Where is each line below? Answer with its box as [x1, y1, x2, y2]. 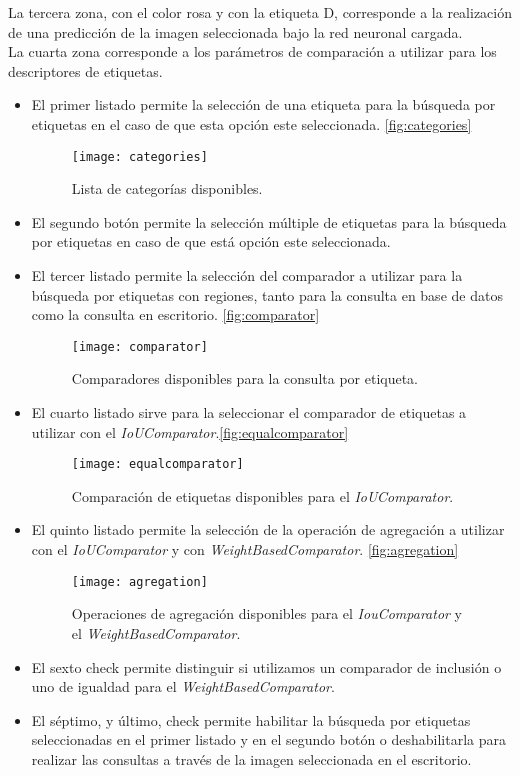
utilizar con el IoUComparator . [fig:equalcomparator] [31, 421, 349, 442]
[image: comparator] [71, 339, 208, 354]
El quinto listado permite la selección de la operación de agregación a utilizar [31, 519, 505, 540]
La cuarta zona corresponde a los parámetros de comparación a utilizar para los [8, 41, 497, 62]
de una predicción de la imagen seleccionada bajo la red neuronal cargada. [8, 21, 463, 42]
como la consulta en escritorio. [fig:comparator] [31, 304, 320, 325]
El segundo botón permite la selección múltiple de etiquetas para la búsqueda [31, 211, 507, 232]
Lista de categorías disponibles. [71, 178, 263, 199]
